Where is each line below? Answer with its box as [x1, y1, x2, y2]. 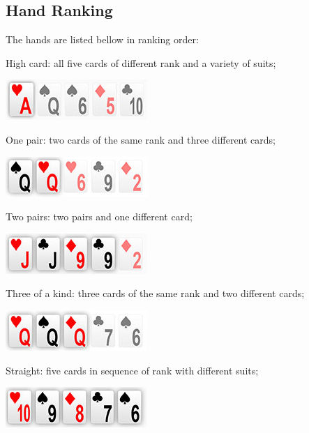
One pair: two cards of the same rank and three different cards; [6, 132, 276, 146]
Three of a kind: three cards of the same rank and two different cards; [6, 286, 305, 301]
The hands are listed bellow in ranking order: [6, 32, 199, 47]
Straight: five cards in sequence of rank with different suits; [6, 363, 259, 377]
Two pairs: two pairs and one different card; [6, 209, 193, 224]
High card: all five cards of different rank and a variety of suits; [6, 55, 276, 70]
